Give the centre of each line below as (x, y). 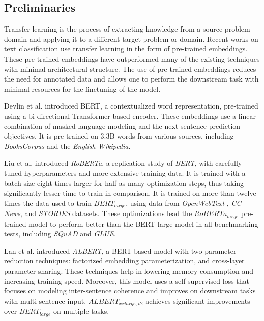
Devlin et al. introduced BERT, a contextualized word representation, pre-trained (131, 106)
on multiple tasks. (81, 311)
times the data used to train (48, 203)
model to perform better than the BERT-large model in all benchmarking (143, 223)
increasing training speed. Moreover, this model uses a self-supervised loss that (127, 280)
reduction (19, 261)
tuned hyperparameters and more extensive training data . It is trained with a (125, 172)
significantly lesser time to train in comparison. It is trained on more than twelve (130, 193)
